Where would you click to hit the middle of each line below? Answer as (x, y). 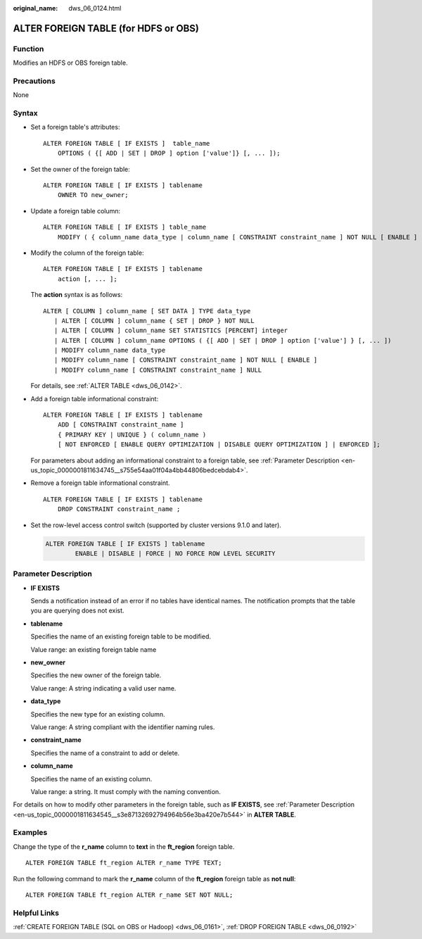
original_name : (36, 8)
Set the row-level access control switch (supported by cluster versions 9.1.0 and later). (156, 525)
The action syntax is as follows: (77, 295)
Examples (30, 833)
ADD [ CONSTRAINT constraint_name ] (121, 425)
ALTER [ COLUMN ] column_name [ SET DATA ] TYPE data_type (147, 311)
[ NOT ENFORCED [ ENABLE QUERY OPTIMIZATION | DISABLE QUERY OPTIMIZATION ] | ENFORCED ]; (219, 445)
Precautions (34, 81)
